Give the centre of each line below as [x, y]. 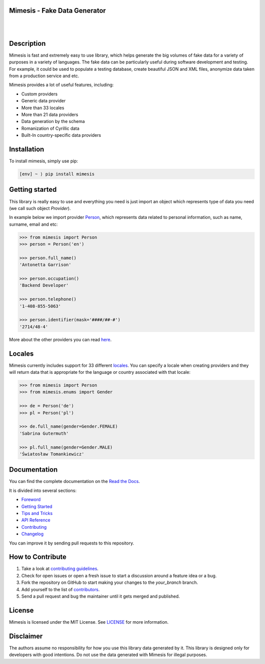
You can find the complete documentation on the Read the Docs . [74, 482]
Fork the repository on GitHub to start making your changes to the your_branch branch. [110, 582]
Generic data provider [43, 101]
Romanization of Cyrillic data [50, 128]
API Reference [36, 520]
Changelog [32, 534]
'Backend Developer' [44, 286]
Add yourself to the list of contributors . [61, 589]
